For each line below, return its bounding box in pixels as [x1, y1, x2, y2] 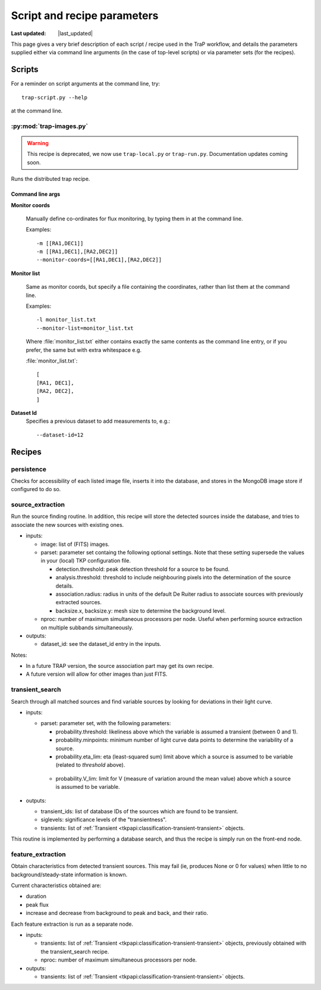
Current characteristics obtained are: [11, 882, 102, 889]
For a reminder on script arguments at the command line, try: [11, 80, 160, 88]
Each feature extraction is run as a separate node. [11, 920, 134, 927]
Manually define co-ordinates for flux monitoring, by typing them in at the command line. [26, 215, 243, 222]
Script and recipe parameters [11, 9, 159, 22]
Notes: [11, 651, 27, 658]
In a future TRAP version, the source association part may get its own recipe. [26, 663, 214, 670]
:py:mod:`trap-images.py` [11, 122, 89, 130]
